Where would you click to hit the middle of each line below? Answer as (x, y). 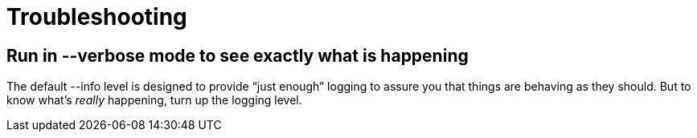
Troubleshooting (97, 17)
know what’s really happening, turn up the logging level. (154, 100)
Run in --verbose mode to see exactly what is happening (238, 55)
